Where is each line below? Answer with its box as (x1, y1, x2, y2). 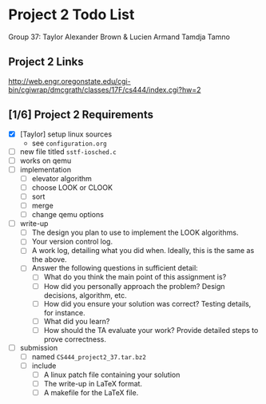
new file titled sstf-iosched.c (19, 146, 117, 156)
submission (19, 343, 58, 352)
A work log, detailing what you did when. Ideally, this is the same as (31, 246, 255, 255)
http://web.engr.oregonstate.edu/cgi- (8, 76, 131, 85)
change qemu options (31, 210, 104, 220)
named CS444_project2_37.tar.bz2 (31, 351, 146, 361)
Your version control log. (31, 237, 113, 247)
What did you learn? (43, 316, 110, 326)
